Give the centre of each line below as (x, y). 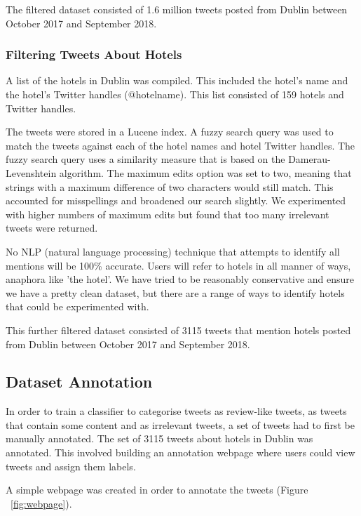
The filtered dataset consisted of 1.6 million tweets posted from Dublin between (177, 9)
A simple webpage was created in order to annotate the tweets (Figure (157, 490)
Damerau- (309, 159)
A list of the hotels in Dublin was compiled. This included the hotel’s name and (177, 80)
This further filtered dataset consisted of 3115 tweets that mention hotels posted (178, 330)
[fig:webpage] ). (41, 503)
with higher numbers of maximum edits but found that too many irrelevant (168, 214)
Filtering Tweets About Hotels (94, 54)
